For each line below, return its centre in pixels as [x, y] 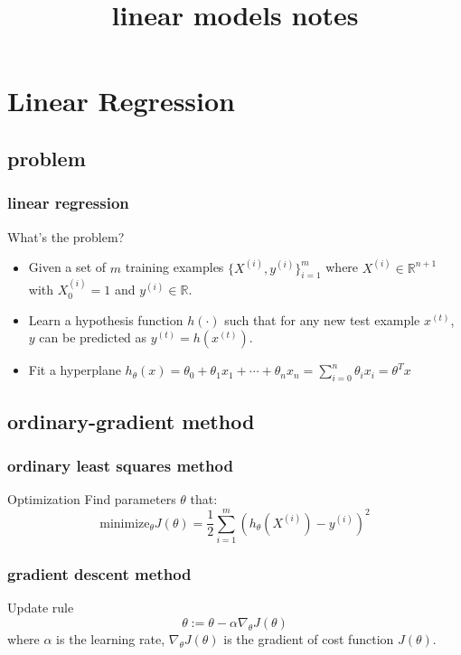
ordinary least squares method [120, 465]
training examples [174, 267]
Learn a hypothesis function [106, 319]
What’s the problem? [66, 236]
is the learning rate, [111, 638]
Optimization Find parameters [92, 499]
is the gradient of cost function [309, 638]
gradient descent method [99, 573]
